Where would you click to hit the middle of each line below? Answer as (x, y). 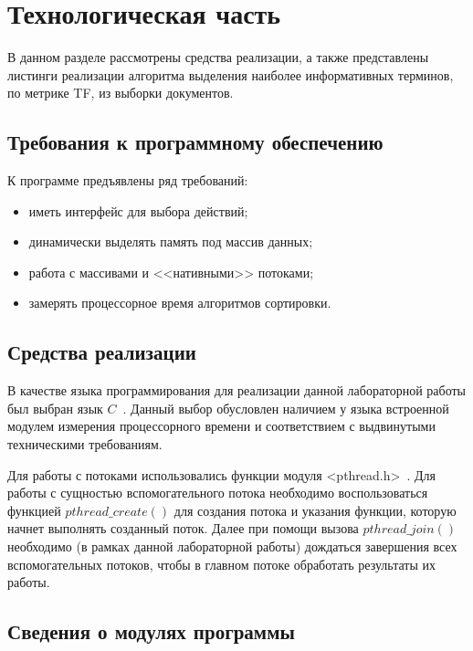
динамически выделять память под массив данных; (171, 241)
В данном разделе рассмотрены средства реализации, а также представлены (218, 57)
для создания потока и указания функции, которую (315, 510)
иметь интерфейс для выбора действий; (138, 210)
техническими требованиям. (85, 444)
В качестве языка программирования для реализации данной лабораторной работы (237, 390)
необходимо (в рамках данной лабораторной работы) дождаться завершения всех (232, 546)
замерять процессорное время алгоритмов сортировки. (180, 303)
